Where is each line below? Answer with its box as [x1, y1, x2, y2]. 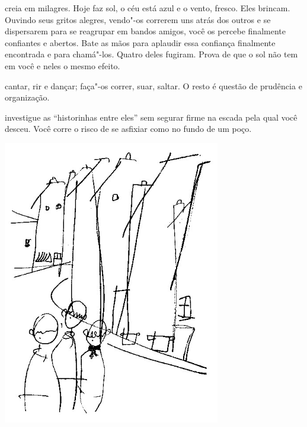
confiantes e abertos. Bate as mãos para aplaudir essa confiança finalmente [5, 36, 276, 48]
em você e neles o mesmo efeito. [5, 59, 120, 72]
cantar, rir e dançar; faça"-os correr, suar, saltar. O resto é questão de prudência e [5, 79, 302, 92]
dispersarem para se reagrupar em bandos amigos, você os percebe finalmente [5, 25, 286, 37]
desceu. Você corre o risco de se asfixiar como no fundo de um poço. [5, 122, 252, 135]
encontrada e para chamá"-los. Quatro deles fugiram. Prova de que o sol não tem [5, 48, 298, 60]
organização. [5, 91, 50, 103]
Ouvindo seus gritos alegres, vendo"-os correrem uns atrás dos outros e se [5, 13, 271, 25]
